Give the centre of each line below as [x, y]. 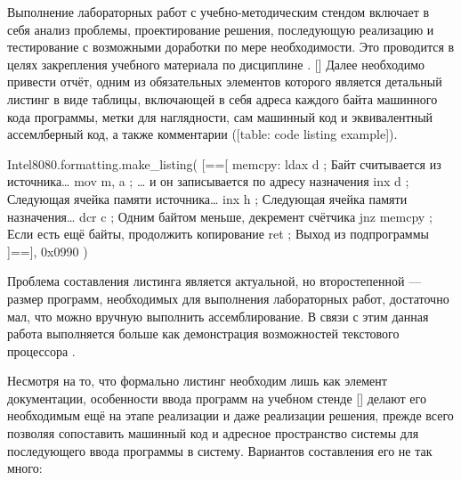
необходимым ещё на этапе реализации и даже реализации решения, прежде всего [230, 415]
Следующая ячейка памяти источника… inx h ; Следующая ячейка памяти [207, 198]
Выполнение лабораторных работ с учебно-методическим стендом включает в [218, 12]
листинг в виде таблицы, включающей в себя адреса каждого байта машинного [222, 98]
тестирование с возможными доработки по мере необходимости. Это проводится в [231, 47]
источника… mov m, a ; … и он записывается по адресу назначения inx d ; [208, 181]
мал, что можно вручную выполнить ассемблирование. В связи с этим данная [218, 316]
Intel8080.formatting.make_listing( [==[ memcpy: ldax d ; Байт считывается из [224, 163]
